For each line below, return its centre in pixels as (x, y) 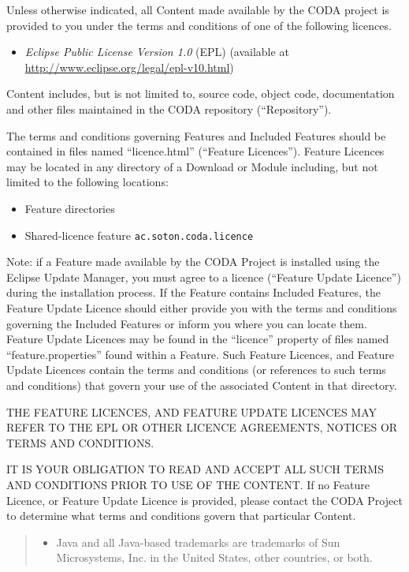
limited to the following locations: (87, 182)
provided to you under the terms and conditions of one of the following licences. (199, 25)
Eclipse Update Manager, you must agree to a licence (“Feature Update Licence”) (204, 277)
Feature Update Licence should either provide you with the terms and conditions (202, 307)
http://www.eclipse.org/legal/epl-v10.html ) (129, 67)
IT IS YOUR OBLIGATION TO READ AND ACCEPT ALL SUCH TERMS (195, 469)
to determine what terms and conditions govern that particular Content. (181, 516)
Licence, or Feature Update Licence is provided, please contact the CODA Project (204, 500)
